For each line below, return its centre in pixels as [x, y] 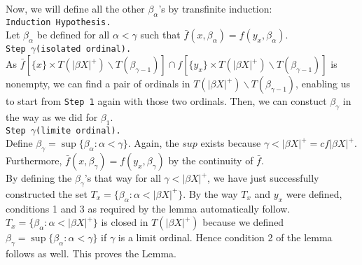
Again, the [156, 143]
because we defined [243, 222]
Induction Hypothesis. [58, 22]
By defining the [39, 178]
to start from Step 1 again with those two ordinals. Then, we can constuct [166, 101]
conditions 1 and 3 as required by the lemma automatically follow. [148, 208]
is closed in [125, 222]
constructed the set [47, 193]
